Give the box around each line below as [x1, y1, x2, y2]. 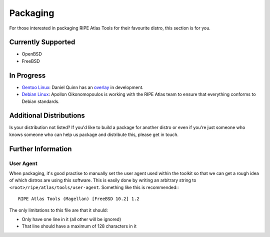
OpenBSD [21, 51, 42, 57]
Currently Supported [9, 38, 75, 46]
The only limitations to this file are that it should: [9, 207, 108, 213]
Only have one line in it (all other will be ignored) [21, 216, 121, 222]
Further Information [9, 144, 72, 153]
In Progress [9, 71, 46, 79]
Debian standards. [21, 98, 59, 104]
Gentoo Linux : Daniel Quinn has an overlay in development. [21, 84, 143, 90]
